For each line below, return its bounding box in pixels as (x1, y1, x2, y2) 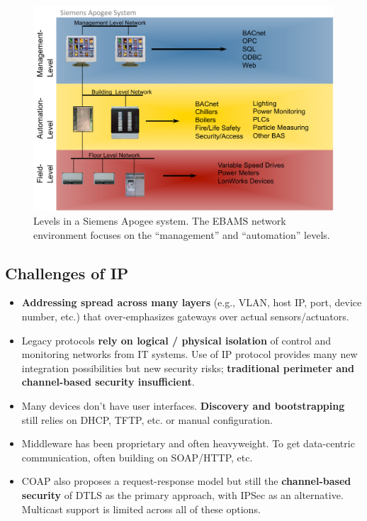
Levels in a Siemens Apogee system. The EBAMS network (33, 213, 286, 228)
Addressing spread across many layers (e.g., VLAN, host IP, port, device (21, 295, 362, 310)
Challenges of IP (5, 262, 129, 284)
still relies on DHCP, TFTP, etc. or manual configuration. (21, 412, 273, 427)
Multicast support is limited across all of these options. (21, 501, 261, 516)
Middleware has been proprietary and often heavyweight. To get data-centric (21, 436, 355, 451)
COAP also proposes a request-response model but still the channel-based (21, 474, 351, 488)
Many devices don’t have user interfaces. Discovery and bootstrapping (21, 398, 345, 413)
